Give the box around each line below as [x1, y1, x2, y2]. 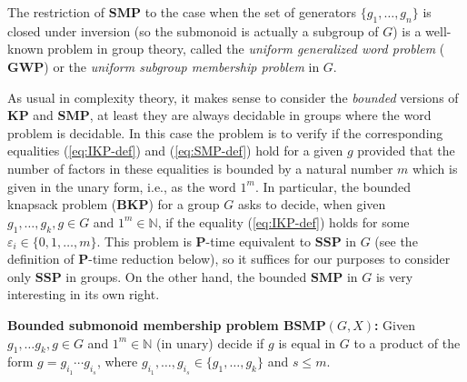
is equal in [278, 333, 336, 352]
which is [412, 158, 458, 177]
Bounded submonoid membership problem [7, 315, 279, 334]
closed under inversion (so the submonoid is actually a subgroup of [7, 21, 379, 40]
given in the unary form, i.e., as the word [7, 176, 236, 196]
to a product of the [353, 333, 461, 352]
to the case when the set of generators [144, 3, 357, 21]
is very [375, 266, 413, 286]
